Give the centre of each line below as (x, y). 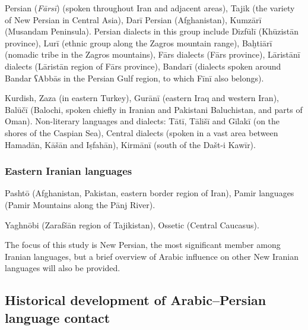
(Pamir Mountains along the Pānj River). (80, 204)
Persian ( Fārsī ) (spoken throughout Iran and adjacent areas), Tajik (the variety (150, 8)
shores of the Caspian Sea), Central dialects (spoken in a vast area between (142, 132)
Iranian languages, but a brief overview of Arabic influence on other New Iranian (152, 256)
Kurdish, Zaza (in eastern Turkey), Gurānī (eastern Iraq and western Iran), (142, 98)
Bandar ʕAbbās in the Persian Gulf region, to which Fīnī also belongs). (134, 78)
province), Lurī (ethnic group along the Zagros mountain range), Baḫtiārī (139, 43)
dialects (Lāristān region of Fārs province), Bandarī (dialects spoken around (143, 66)
